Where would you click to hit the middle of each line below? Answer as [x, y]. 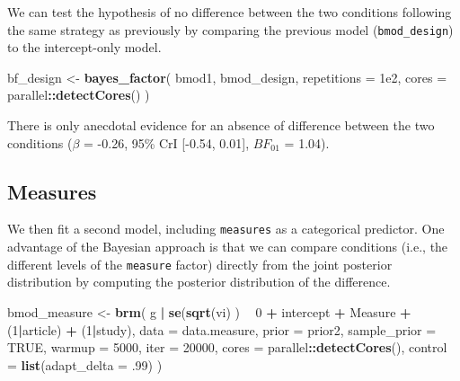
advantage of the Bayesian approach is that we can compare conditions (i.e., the [228, 247]
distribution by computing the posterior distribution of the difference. [199, 282]
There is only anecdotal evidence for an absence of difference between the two [221, 125]
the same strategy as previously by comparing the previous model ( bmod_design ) [230, 29]
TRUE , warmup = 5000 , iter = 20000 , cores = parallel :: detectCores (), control [227, 347]
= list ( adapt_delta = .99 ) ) [85, 364]
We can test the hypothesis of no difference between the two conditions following [230, 12]
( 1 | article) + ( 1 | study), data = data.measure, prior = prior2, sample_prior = [222, 329]
